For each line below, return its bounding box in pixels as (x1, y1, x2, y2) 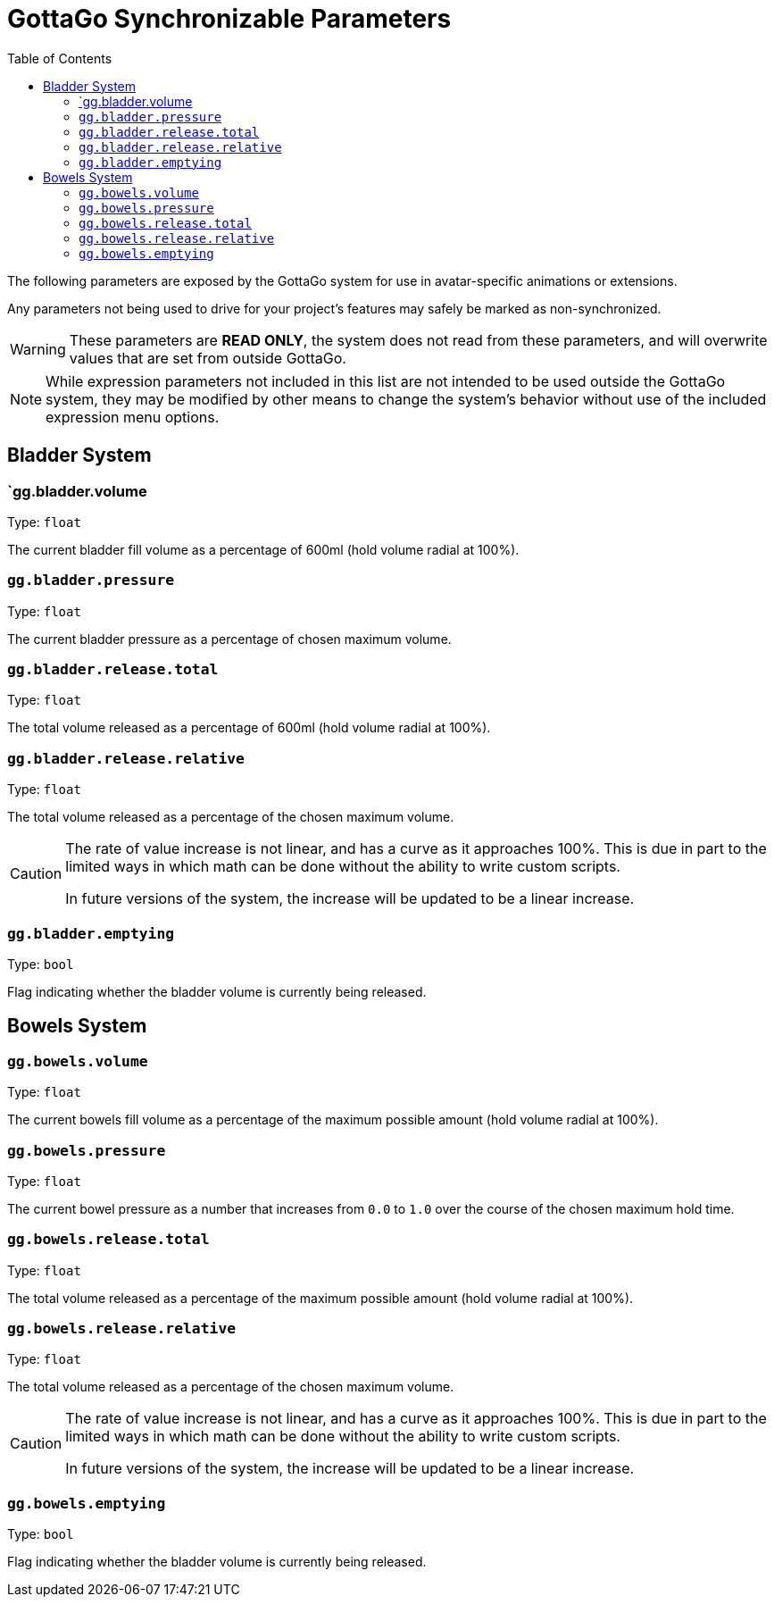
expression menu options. (46, 407, 220, 426)
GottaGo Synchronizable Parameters (7, 4, 452, 34)
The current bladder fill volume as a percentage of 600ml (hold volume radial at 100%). (7, 541, 520, 557)
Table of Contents (7, 50, 112, 66)
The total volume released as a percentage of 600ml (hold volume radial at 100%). (7, 720, 491, 736)
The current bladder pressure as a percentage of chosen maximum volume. (7, 631, 452, 647)
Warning (10, 339, 66, 358)
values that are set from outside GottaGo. (69, 348, 346, 367)
